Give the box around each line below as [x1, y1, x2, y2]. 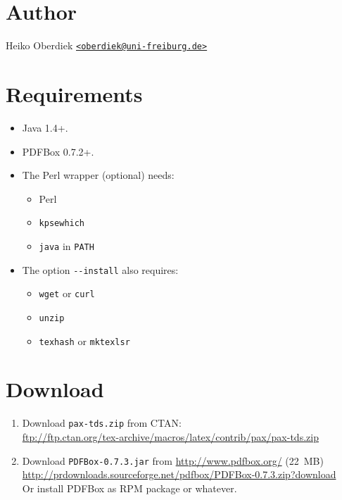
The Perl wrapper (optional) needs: [22, 168, 175, 182]
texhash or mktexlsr [39, 333, 130, 348]
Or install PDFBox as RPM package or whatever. [22, 480, 237, 495]
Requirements [6, 79, 143, 108]
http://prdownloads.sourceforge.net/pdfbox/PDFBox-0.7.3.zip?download [22, 467, 336, 482]
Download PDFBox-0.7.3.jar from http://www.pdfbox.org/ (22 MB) [22, 453, 324, 468]
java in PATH [39, 238, 94, 253]
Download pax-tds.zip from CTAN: [22, 415, 182, 430]
